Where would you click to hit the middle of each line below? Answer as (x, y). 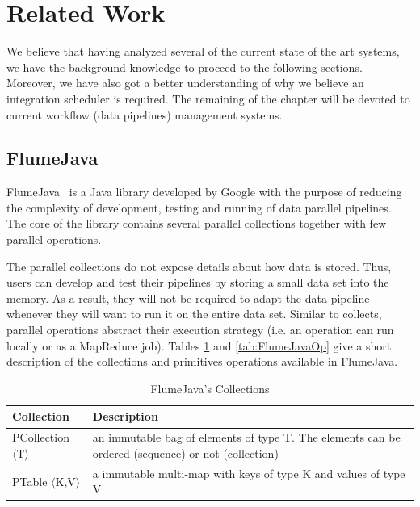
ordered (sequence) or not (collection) (185, 453)
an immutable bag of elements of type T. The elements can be (246, 437)
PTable (30, 481)
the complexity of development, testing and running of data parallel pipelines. (199, 207)
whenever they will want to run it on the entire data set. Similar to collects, (194, 314)
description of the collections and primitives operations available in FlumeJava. (202, 361)
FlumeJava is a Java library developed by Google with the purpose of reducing (204, 192)
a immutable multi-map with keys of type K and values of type (249, 473)
